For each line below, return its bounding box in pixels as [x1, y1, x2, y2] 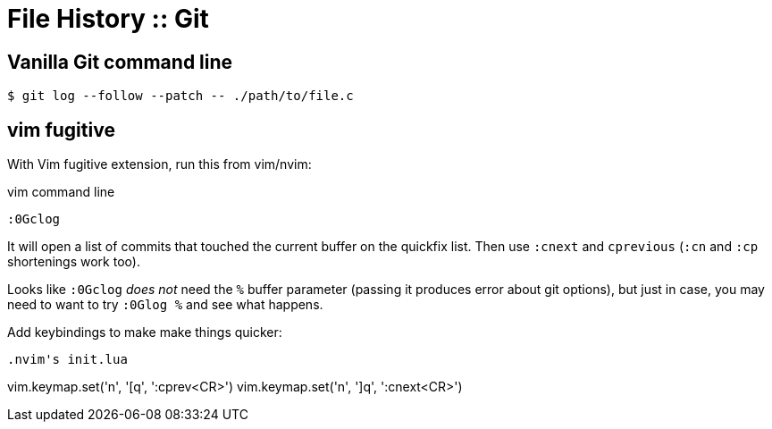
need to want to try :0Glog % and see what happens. [7, 297, 323, 313]
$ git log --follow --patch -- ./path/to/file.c [7, 88, 354, 104]
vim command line [7, 184, 115, 200]
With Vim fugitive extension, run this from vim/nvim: [7, 156, 312, 172]
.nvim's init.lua [7, 352, 128, 367]
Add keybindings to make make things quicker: [7, 324, 282, 341]
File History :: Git [7, 4, 209, 34]
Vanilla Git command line [7, 50, 233, 73]
